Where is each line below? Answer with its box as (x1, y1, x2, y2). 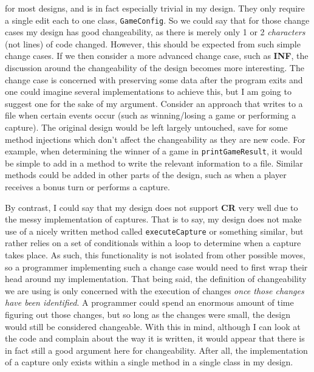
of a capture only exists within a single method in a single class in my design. (5, 356, 293, 368)
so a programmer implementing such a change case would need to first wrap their (5, 260, 308, 273)
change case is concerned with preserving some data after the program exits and (5, 73, 303, 86)
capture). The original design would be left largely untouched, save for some (5, 121, 288, 133)
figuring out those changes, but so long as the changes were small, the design (5, 308, 290, 321)
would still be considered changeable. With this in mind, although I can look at (5, 320, 301, 332)
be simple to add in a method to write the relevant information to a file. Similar (5, 156, 303, 169)
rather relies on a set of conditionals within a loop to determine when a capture (5, 236, 301, 249)
